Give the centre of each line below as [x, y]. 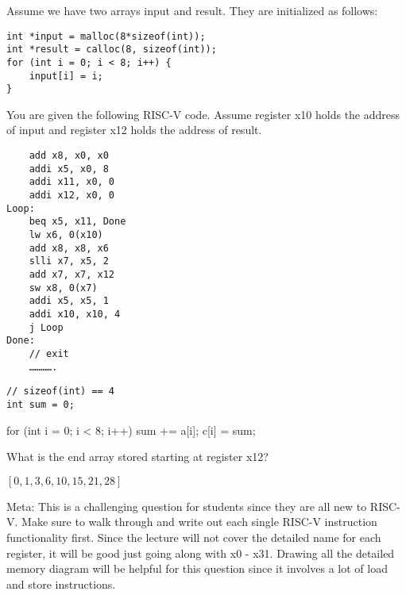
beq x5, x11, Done [77, 222]
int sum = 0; [41, 404]
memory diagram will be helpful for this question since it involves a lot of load [197, 568]
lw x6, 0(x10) [66, 235]
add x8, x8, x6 [69, 248]
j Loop [46, 327]
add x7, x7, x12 [72, 274]
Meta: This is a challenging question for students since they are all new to [187, 506]
